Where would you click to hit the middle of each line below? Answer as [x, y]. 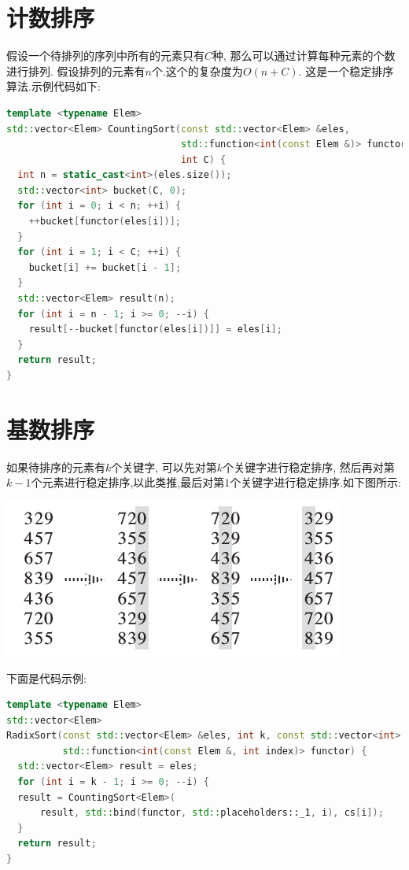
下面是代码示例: [46, 677]
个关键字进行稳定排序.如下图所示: [316, 482]
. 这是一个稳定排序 [346, 70]
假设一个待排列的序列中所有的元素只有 [105, 56]
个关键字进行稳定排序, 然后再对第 [309, 466]
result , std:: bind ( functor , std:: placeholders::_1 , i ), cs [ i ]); [212, 813]
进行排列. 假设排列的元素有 [76, 70]
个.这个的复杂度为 [197, 70]
